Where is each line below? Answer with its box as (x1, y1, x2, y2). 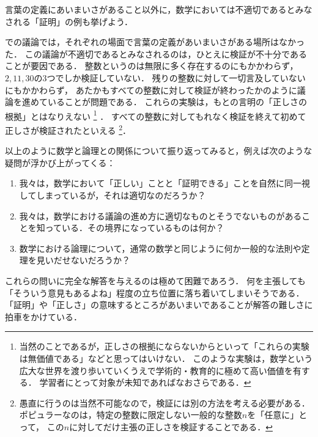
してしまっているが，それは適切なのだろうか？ (19, 189, 206, 202)
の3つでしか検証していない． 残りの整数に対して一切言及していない (34, 71, 306, 84)
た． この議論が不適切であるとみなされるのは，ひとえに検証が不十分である (5, 47, 307, 60)
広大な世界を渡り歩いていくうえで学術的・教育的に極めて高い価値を (19, 364, 293, 376)
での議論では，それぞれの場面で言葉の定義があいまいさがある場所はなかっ (5, 35, 305, 48)
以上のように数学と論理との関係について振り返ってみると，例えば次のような (5, 144, 312, 157)
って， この (19, 420, 64, 433)
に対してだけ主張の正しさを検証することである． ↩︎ (69, 420, 273, 433)
